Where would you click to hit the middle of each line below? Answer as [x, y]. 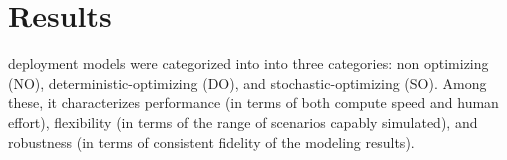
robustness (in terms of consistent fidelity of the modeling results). [211, 141]
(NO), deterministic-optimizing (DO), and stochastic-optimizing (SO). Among [247, 82]
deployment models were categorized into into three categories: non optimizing [248, 63]
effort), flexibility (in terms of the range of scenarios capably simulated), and [243, 121]
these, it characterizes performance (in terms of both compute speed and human [253, 102]
